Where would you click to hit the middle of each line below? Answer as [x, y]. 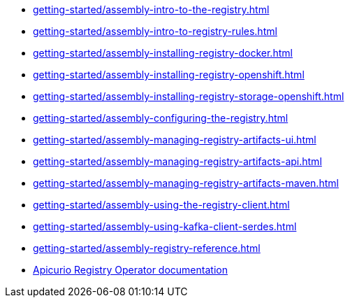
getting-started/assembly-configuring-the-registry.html [161, 118]
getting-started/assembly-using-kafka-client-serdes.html [165, 226]
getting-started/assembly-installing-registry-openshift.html [169, 75]
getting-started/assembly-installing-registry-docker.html [163, 53]
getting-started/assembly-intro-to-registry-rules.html [155, 31]
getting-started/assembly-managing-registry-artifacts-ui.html [175, 140]
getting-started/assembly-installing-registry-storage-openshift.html [189, 96]
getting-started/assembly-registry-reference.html [147, 248]
